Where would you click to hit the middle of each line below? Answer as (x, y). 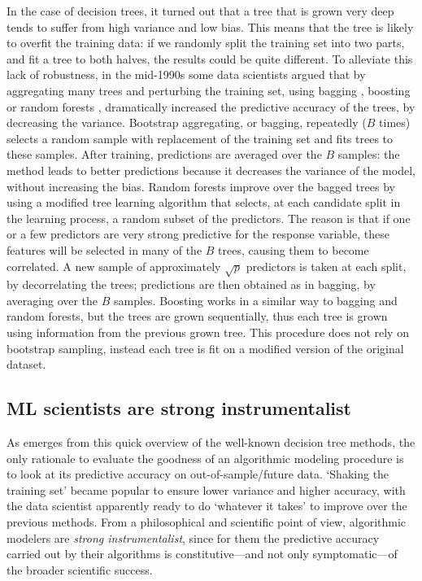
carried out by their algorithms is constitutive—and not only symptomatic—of (202, 554)
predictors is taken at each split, (326, 266)
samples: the (369, 154)
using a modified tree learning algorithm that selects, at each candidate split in (204, 202)
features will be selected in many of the (104, 249)
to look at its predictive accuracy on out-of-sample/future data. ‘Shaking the (198, 474)
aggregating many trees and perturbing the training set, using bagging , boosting (209, 90)
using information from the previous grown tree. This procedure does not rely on (208, 332)
